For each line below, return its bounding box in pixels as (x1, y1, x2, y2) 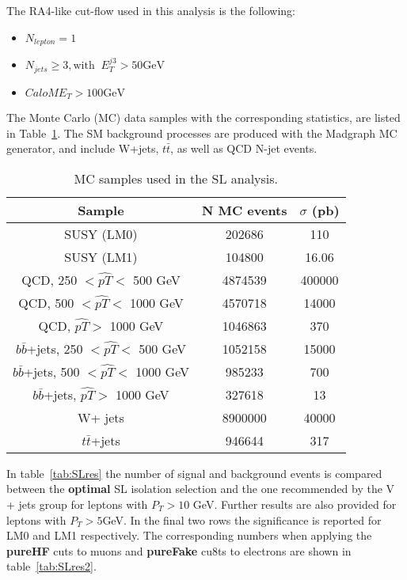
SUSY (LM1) (64, 247, 138, 266)
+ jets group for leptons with (6, 495, 148, 512)
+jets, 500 (23, 362, 80, 381)
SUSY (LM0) (64, 224, 138, 243)
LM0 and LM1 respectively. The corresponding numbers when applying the (6, 527, 372, 544)
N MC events (201, 200, 287, 219)
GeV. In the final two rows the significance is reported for (102, 511, 382, 528)
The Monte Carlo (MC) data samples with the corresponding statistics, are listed (6, 108, 401, 125)
